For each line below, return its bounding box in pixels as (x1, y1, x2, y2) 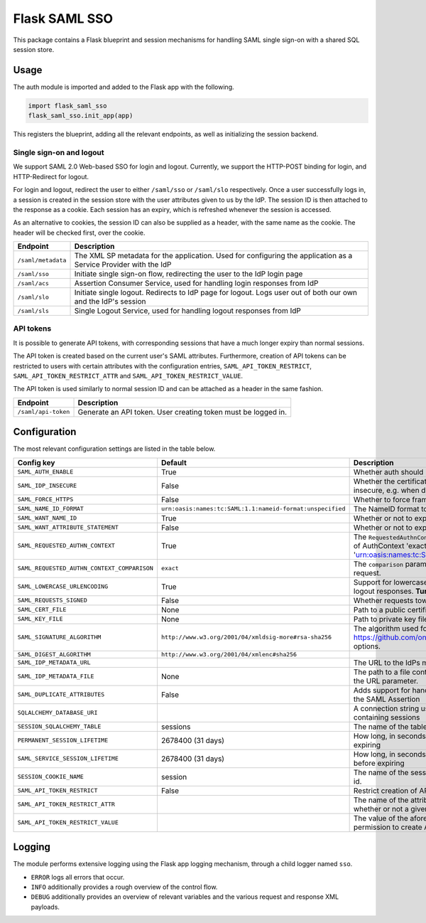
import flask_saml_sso (28, 102, 107, 110)
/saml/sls (17, 306, 50, 314)
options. (353, 641, 381, 651)
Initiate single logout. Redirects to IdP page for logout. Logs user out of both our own (74, 288, 358, 298)
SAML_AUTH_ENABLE (17, 468, 74, 476)
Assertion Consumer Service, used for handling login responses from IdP (74, 278, 319, 288)
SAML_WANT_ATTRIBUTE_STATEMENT (17, 523, 119, 531)
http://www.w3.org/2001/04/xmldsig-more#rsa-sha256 (160, 634, 332, 641)
